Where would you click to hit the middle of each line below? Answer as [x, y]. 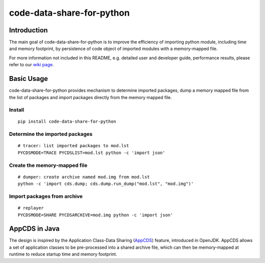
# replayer [31, 208]
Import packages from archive [46, 196]
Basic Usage [28, 79]
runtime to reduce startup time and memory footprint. [63, 254]
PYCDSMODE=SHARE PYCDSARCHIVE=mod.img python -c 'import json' [95, 215]
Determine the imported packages [51, 134]
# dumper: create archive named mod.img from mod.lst [84, 177]
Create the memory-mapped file [48, 165]
